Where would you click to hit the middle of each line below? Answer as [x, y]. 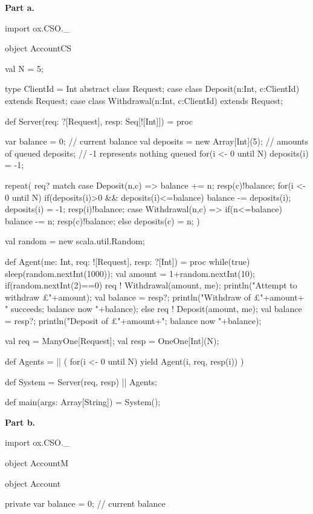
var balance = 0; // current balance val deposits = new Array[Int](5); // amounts [157, 141]
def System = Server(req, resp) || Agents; [81, 381]
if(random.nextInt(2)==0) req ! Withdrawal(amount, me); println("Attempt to [151, 285]
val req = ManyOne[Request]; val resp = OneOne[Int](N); [112, 341]
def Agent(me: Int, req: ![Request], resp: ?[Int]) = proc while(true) [127, 261]
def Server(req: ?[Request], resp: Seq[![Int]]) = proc [99, 121]
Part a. [20, 7]
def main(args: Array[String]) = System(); [83, 402]
